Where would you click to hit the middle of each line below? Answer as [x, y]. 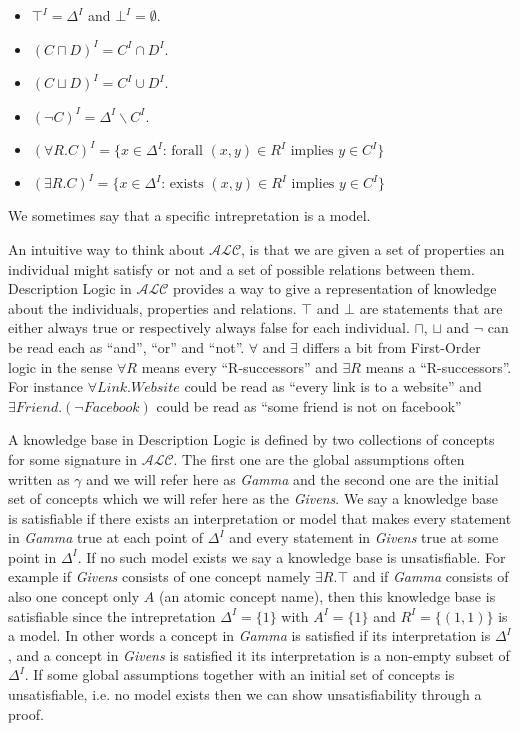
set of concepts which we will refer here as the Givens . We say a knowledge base [253, 498]
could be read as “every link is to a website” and [333, 386]
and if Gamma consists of [430, 576]
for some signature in [72, 458]
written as [39, 478]
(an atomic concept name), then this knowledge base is [327, 596]
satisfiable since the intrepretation [112, 615]
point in [32, 556]
